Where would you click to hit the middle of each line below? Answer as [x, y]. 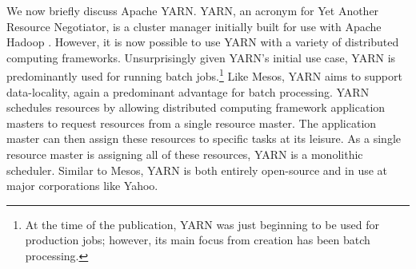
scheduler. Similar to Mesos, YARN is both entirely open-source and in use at [197, 170]
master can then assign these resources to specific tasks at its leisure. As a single [204, 138]
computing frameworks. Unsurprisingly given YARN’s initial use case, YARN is [201, 57]
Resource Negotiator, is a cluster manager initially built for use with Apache [194, 26]
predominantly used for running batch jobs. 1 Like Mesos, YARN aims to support [204, 75]
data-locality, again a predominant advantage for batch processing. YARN [188, 91]
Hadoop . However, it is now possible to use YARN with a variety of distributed [203, 42]
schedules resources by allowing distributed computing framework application [196, 107]
